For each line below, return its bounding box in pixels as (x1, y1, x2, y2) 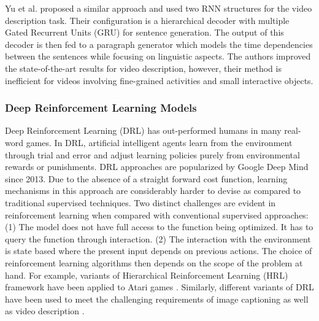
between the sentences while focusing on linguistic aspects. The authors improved (5, 50, 311, 63)
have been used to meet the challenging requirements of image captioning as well (5, 292, 309, 305)
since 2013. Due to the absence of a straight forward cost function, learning (5, 172, 288, 185)
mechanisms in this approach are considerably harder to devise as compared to (5, 184, 301, 197)
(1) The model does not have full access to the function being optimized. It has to (5, 220, 313, 233)
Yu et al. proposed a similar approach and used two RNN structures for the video (5, 2, 312, 14)
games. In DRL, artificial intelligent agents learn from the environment (26, 136, 293, 149)
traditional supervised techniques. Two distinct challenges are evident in (5, 196, 276, 209)
